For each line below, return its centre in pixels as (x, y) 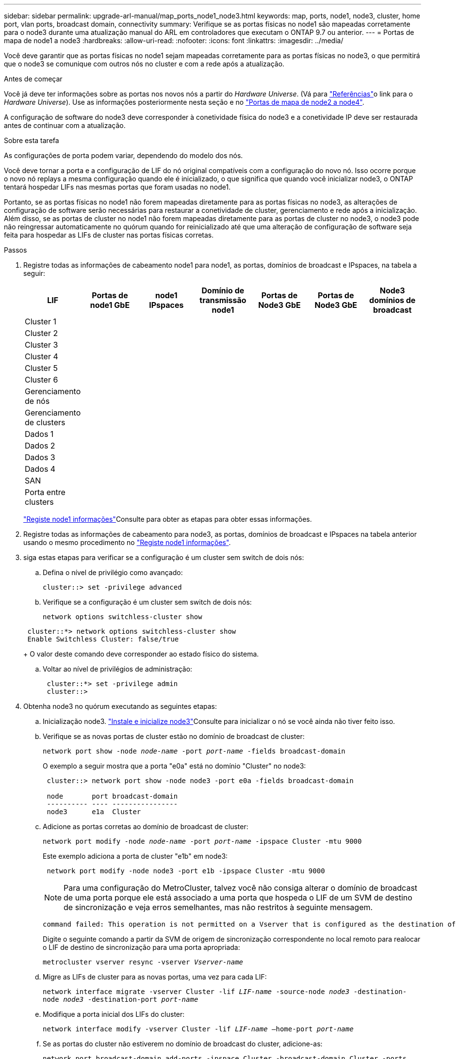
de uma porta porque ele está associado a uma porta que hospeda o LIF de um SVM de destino (238, 898)
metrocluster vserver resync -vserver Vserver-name (143, 962)
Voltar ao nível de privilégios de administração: (118, 669)
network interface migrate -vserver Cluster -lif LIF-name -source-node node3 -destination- (225, 992)
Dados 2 (40, 446)
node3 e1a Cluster (94, 812)
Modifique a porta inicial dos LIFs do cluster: (114, 1014)
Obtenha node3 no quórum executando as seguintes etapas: (120, 706)
